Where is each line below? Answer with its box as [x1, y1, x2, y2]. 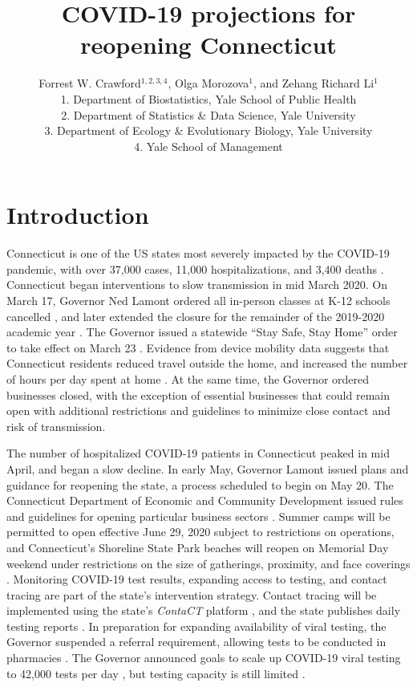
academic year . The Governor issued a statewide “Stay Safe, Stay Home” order [6, 323, 398, 340]
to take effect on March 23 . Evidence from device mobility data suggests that [6, 339, 390, 356]
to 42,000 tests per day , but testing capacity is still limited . [6, 665, 306, 681]
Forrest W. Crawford [38, 75, 141, 91]
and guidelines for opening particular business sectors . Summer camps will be [6, 507, 391, 524]
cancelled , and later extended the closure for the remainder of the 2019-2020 [6, 307, 385, 324]
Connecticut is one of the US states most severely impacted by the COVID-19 [6, 245, 390, 262]
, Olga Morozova [168, 75, 249, 91]
